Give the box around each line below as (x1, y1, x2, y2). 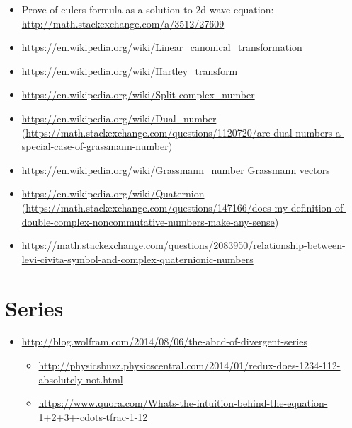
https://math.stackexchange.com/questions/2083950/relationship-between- (21, 238, 346, 253)
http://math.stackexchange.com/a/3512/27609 (21, 16, 225, 30)
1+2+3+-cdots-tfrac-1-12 (38, 409, 148, 424)
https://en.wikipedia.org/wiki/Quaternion (21, 186, 205, 201)
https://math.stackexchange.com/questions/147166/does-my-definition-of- (25, 199, 346, 214)
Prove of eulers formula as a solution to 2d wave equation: (21, 2, 274, 16)
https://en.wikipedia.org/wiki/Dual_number (21, 110, 217, 125)
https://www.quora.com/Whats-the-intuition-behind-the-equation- (38, 395, 328, 410)
